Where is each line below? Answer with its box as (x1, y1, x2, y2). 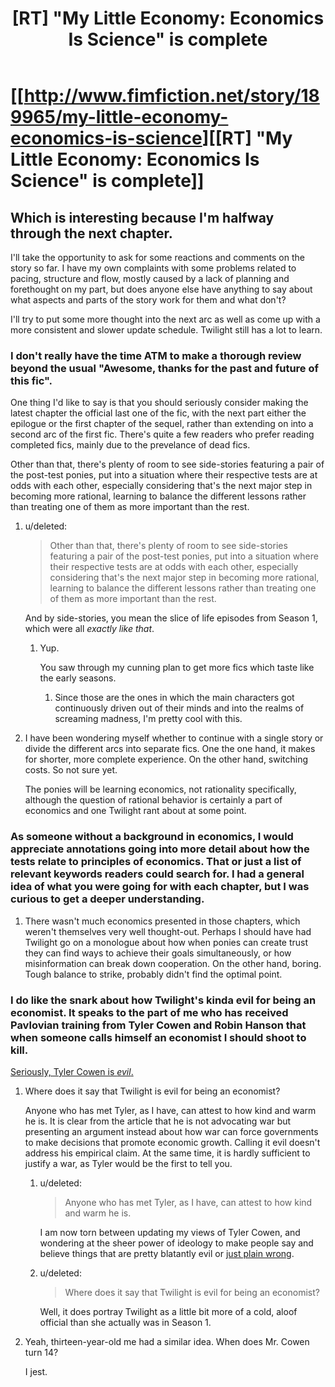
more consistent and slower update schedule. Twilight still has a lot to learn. (10, 324, 323, 336)
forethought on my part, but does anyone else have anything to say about (10, 283, 313, 295)
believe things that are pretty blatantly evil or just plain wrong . (39, 1247, 295, 1259)
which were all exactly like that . (24, 623, 155, 635)
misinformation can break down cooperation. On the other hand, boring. (24, 957, 322, 969)
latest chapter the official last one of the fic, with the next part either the (10, 407, 307, 419)
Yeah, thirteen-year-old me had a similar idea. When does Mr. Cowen (24, 1335, 310, 1347)
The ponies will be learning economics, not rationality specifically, (24, 783, 297, 796)
